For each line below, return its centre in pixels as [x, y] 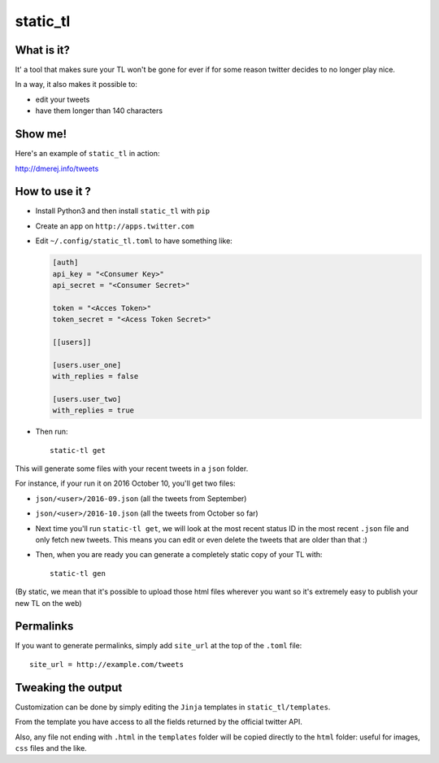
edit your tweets [63, 99]
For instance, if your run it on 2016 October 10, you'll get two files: [125, 483]
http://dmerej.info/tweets [57, 168]
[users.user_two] [87, 399]
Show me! [41, 134]
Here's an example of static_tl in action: [87, 154]
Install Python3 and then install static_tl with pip [123, 211]
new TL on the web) [48, 603]
